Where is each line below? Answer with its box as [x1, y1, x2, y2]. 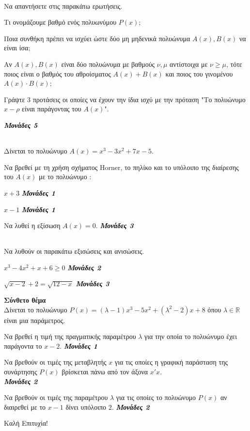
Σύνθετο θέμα [4, 295, 46, 305]
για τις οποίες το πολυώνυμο [116, 392, 196, 402]
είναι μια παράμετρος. [4, 315, 65, 325]
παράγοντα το [4, 340, 42, 351]
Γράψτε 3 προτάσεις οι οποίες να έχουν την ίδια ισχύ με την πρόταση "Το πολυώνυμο [4, 94, 246, 104]
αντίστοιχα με [170, 59, 208, 69]
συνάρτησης [4, 367, 37, 377]
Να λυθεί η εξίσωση [4, 220, 61, 231]
